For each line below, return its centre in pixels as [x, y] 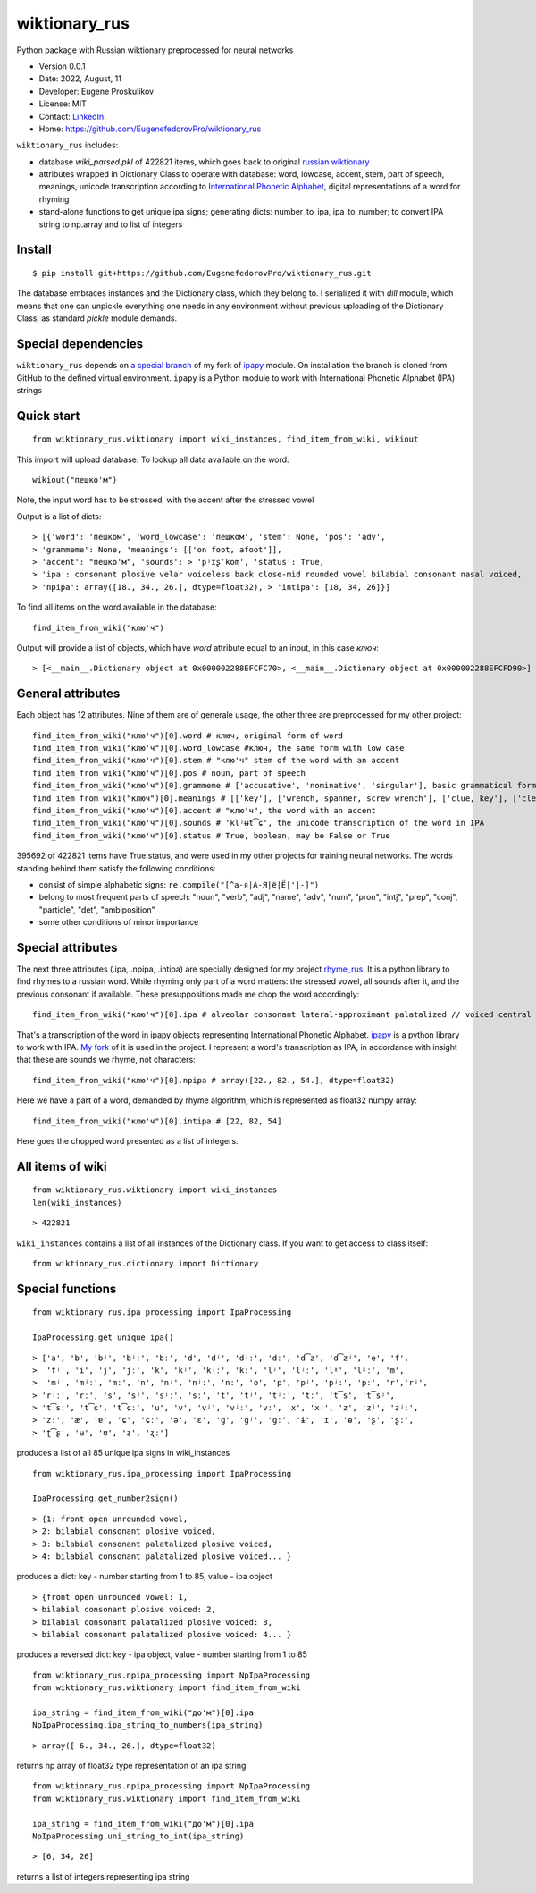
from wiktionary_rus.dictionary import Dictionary [146, 1263]
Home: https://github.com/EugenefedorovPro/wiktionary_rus [150, 129]
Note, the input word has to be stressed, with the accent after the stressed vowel [165, 500]
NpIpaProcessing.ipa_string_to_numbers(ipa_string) [148, 1725]
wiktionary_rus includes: [67, 145]
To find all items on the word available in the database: [117, 607]
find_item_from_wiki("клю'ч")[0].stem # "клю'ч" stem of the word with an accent [216, 761]
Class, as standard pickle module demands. [97, 318]
